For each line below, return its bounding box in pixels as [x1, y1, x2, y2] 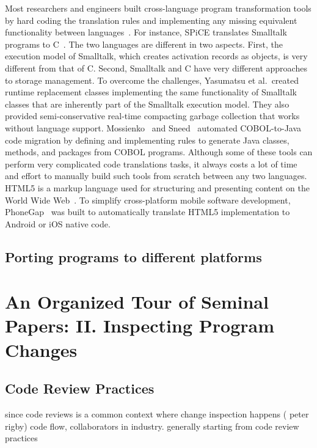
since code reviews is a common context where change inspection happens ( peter [5, 408, 309, 420]
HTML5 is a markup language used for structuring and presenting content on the [5, 181, 310, 194]
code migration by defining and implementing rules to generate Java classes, [5, 133, 290, 146]
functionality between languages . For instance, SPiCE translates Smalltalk [5, 26, 287, 39]
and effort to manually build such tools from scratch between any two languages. [5, 169, 307, 182]
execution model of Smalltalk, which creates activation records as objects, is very [5, 50, 308, 62]
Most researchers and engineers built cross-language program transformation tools [5, 2, 312, 14]
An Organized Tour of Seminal [5, 289, 269, 314]
